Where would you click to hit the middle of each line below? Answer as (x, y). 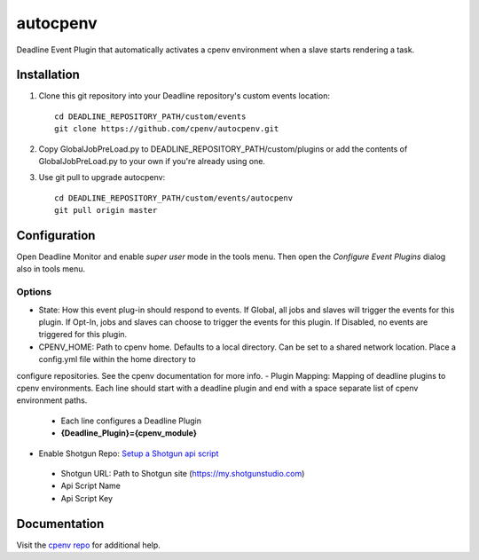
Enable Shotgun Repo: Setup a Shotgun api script (129, 454)
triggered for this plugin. (83, 335)
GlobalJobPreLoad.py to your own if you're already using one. (152, 162)
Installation (48, 75)
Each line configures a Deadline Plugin (131, 421)
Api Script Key (87, 498)
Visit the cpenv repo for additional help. (89, 545)
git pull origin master (106, 210)
